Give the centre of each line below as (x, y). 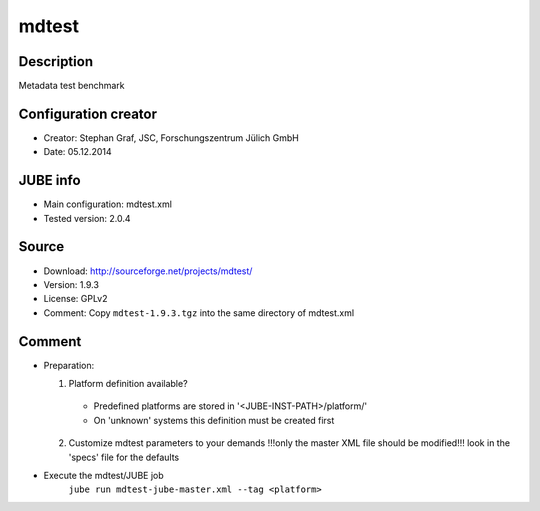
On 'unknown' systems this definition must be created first (214, 420)
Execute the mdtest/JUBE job (103, 475)
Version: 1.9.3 (71, 284)
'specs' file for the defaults (124, 457)
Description (56, 61)
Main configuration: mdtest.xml (107, 204)
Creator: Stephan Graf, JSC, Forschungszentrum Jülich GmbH (171, 137)
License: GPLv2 (76, 299)
